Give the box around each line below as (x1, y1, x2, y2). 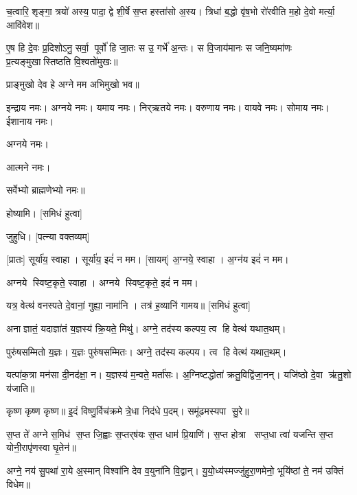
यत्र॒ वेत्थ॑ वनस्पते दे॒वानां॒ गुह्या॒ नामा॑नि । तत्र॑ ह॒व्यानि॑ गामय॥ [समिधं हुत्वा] (6, 298, 251, 312)
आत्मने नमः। (6, 159, 51, 174)
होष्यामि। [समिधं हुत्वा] (6, 205, 82, 220)
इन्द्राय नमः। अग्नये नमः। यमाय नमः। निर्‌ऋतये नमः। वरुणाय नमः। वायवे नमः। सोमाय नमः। (6, 100, 330, 114)
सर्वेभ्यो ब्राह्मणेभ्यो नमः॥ (6, 183, 85, 197)
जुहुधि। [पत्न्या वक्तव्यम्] (6, 229, 90, 243)
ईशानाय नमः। (6, 113, 54, 128)
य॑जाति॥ (6, 380, 35, 395)
